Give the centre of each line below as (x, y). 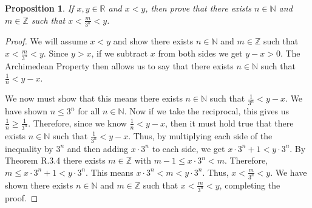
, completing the (250, 185)
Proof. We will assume (46, 41)
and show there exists (153, 41)
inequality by (29, 148)
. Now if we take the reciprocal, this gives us (206, 111)
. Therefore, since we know (77, 123)
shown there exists (39, 185)
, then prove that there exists (198, 8)
